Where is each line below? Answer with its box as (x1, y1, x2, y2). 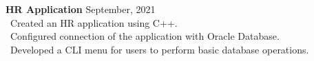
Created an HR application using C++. (10, 15, 178, 29)
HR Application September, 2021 (6, 2, 156, 16)
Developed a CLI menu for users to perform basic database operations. (10, 42, 309, 56)
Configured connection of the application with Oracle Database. (10, 29, 280, 43)
